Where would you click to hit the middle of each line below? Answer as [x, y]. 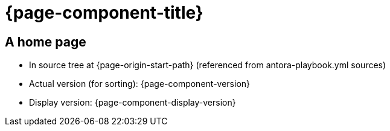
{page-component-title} [104, 13]
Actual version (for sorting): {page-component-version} [140, 84]
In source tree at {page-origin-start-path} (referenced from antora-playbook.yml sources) [208, 65]
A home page [46, 42]
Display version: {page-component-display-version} [133, 103]
